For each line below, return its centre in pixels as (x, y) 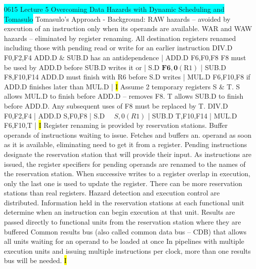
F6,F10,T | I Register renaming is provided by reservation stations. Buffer (116, 125)
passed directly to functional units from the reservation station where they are (123, 222)
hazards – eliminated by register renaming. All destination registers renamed (120, 38)
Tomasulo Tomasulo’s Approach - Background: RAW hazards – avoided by (117, 19)
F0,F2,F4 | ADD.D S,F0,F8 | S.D (55, 115)
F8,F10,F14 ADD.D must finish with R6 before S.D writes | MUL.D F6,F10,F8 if (127, 77)
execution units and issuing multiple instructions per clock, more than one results (128, 250)
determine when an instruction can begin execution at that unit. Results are (120, 212)
